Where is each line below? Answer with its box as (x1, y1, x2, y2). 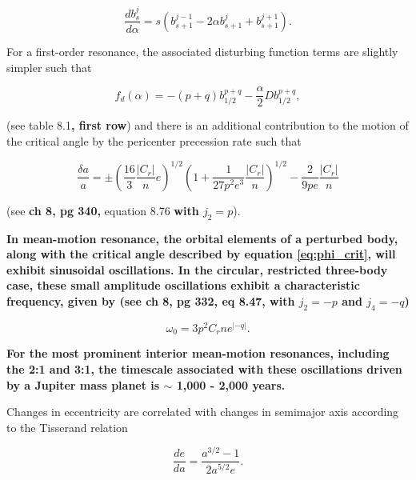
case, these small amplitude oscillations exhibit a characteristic (6, 277, 360, 294)
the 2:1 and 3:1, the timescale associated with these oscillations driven (6, 360, 402, 377)
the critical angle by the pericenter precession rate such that (6, 132, 302, 149)
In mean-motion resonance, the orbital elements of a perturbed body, (6, 230, 398, 246)
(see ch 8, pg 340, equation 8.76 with (6, 202, 199, 218)
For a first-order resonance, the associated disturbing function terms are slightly (6, 42, 398, 59)
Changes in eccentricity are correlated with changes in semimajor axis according (6, 403, 399, 420)
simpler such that (6, 58, 92, 75)
